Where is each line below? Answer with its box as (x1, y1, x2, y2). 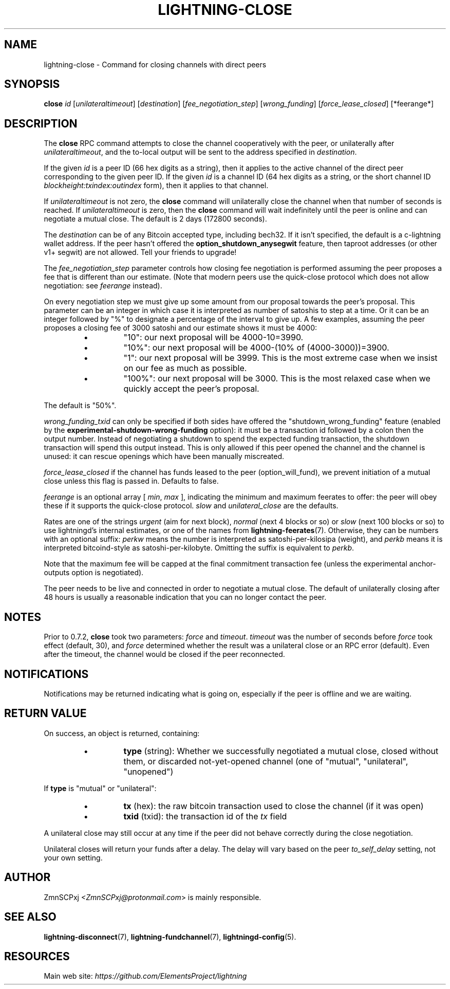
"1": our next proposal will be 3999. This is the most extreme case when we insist (123, 353, 438, 363)
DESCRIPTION (4, 117, 78, 130)
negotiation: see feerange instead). (44, 281, 162, 290)
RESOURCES (4, 949, 70, 963)
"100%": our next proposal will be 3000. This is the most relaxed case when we (123, 373, 430, 384)
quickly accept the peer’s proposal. (123, 383, 259, 394)
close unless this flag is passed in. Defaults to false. (44, 477, 219, 486)
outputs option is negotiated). (44, 568, 144, 577)
